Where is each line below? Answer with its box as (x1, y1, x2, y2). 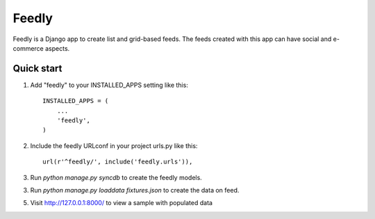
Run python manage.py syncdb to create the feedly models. (30, 173, 203, 181)
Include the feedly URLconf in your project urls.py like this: (30, 141, 198, 149)
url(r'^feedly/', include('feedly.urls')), (42, 158, 193, 166)
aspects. (45, 44, 70, 52)
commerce (12, 44, 44, 52)
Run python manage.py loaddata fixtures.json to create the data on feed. (30, 186, 240, 194)
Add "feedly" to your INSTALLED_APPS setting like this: (30, 81, 189, 89)
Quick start (12, 63, 62, 74)
